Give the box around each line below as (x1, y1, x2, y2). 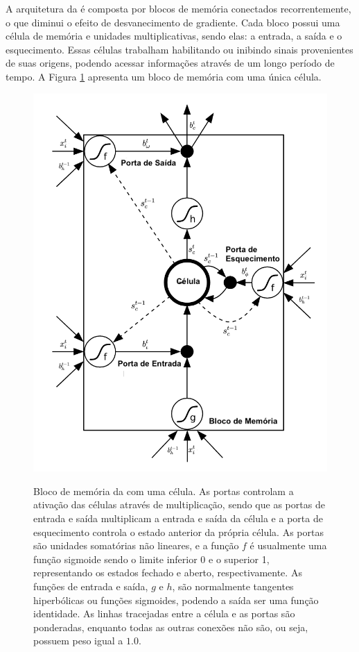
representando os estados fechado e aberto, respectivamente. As (33, 565, 302, 580)
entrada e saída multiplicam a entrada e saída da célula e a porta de (33, 510, 323, 525)
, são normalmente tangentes (172, 578, 294, 593)
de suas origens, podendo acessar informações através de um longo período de (6, 56, 335, 70)
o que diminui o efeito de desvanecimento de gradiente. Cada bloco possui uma (6, 15, 340, 29)
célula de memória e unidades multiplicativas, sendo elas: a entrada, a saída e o (6, 28, 342, 43)
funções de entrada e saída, (33, 578, 148, 593)
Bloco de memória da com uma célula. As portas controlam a (33, 483, 294, 498)
